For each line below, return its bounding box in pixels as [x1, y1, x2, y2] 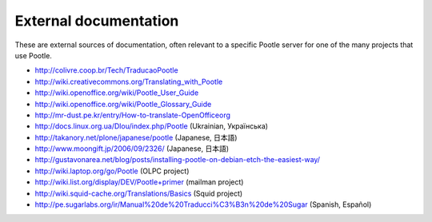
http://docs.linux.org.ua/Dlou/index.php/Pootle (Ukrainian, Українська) [34, 121, 268, 131]
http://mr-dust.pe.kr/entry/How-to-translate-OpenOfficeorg [34, 110, 231, 120]
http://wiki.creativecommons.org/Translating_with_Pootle [34, 77, 223, 86]
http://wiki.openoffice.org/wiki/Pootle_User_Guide [34, 88, 199, 97]
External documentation [14, 12, 179, 30]
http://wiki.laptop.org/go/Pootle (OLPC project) [34, 166, 190, 176]
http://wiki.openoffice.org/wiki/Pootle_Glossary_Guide [34, 99, 212, 109]
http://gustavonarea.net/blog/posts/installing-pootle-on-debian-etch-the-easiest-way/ [34, 155, 320, 165]
